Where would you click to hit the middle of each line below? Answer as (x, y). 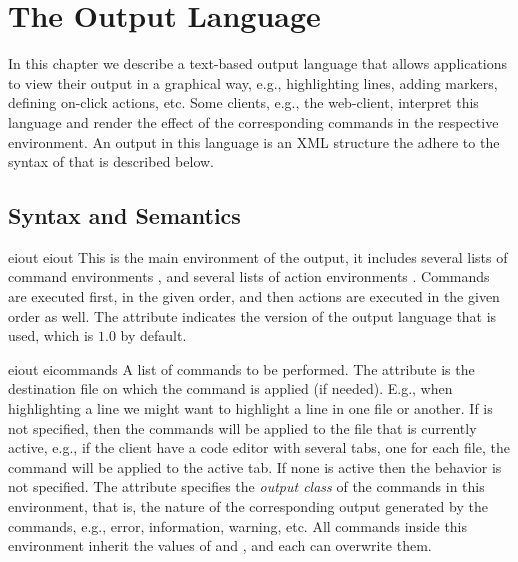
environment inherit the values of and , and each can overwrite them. (220, 545)
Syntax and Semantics (124, 215)
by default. (153, 335)
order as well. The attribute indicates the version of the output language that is (252, 315)
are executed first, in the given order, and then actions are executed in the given (254, 296)
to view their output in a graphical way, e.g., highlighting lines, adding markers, (253, 82)
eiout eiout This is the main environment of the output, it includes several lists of (258, 256)
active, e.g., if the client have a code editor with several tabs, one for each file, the (259, 447)
